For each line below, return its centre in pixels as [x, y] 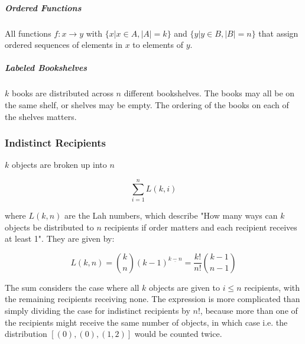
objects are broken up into [59, 165]
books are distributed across [62, 93]
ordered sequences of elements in [64, 45]
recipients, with [272, 287]
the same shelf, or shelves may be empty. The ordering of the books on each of [147, 104]
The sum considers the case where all [72, 287]
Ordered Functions [43, 7]
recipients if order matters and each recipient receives [201, 227]
